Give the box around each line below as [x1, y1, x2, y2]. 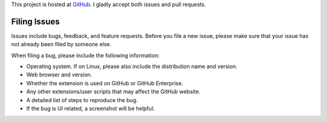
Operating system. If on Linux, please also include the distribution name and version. [26, 63, 238, 70]
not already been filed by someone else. [11, 41, 112, 48]
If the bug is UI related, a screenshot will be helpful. [26, 105, 155, 112]
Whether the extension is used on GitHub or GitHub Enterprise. [26, 79, 183, 87]
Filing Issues [11, 16, 60, 26]
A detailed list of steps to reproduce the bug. [26, 96, 138, 103]
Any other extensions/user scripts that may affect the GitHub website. [26, 88, 201, 96]
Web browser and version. [26, 71, 92, 78]
